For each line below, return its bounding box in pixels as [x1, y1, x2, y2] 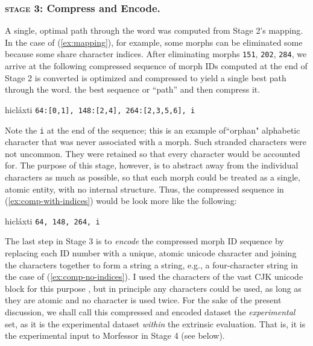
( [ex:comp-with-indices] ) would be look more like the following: [5, 194, 237, 207]
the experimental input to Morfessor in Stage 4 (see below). [5, 329, 225, 342]
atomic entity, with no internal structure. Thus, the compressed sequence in [5, 182, 284, 195]
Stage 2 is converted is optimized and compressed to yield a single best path [5, 71, 286, 84]
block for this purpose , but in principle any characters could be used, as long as [5, 282, 302, 294]
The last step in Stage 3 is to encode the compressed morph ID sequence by [5, 235, 284, 247]
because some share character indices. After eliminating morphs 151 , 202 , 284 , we [5, 48, 307, 60]
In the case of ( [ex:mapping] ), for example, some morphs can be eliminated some [5, 36, 303, 48]
